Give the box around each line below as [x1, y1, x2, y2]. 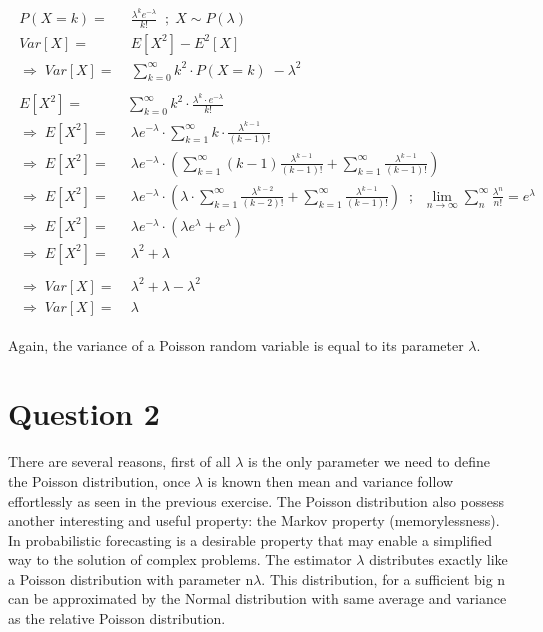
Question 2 [8, 393, 160, 434]
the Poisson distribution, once [8, 470, 191, 491]
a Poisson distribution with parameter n [8, 568, 254, 589]
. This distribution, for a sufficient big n [261, 568, 506, 589]
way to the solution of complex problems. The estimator [8, 549, 352, 570]
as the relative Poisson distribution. [8, 608, 226, 629]
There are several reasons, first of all [8, 451, 231, 472]
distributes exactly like [369, 549, 508, 570]
